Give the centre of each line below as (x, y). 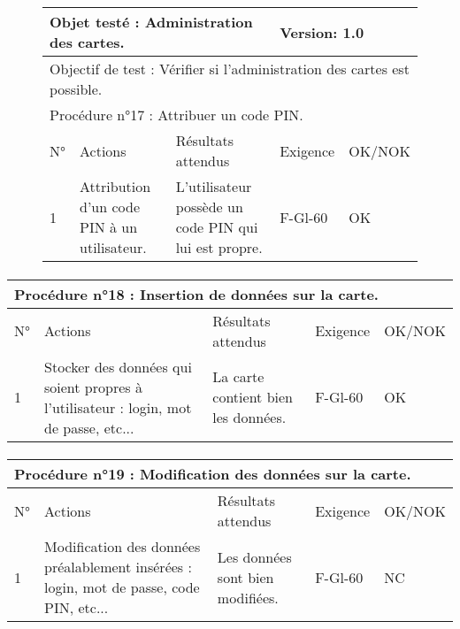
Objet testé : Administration (151, 22)
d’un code (110, 207)
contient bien (253, 397)
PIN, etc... (77, 608)
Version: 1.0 (322, 32)
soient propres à (93, 387)
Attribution (115, 186)
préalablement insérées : (118, 567)
